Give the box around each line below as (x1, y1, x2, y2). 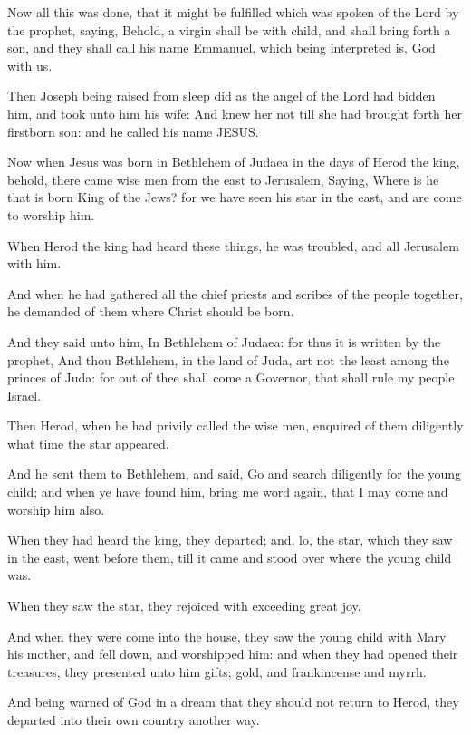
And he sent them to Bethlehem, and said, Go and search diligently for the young (7, 464, 462, 483)
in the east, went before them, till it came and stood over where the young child (7, 547, 452, 566)
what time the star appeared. (7, 433, 169, 452)
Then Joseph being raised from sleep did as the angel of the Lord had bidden (7, 86, 436, 105)
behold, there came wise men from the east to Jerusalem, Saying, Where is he (7, 169, 439, 189)
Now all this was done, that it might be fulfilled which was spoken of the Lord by (7, 3, 459, 21)
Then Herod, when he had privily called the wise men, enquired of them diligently (7, 416, 464, 435)
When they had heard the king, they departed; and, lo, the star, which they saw (7, 530, 453, 549)
